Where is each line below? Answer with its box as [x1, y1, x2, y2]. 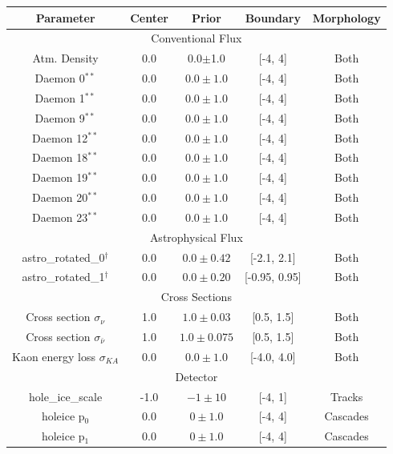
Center [130, 9, 168, 26]
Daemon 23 [32, 208, 88, 225]
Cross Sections [160, 288, 232, 305]
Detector [175, 368, 218, 384]
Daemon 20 [32, 189, 88, 206]
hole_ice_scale [29, 388, 103, 404]
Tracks [330, 388, 363, 404]
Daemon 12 [32, 129, 88, 146]
